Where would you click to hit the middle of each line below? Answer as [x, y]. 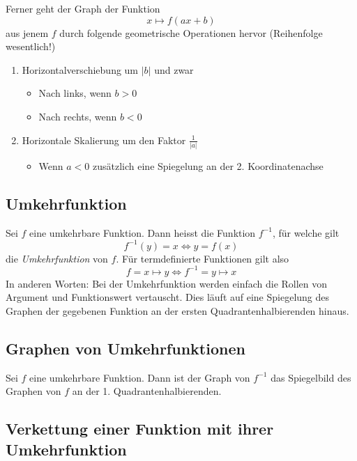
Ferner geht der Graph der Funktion [83, 8]
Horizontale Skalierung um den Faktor [104, 140]
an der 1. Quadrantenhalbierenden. [147, 391]
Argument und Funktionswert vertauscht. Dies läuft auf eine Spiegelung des [168, 297]
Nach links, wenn [75, 93]
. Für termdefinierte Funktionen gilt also [203, 258]
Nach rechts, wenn [78, 116]
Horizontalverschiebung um [80, 69]
